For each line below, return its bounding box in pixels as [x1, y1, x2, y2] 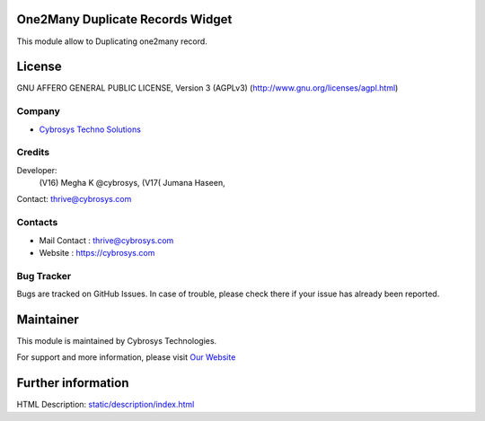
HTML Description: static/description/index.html [16, 399, 195, 410]
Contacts [16, 216, 58, 229]
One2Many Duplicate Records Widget [16, 12, 233, 27]
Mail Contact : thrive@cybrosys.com [39, 234, 174, 246]
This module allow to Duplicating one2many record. [16, 36, 208, 47]
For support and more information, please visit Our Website [16, 352, 236, 363]
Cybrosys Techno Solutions [39, 124, 141, 135]
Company [16, 105, 60, 118]
